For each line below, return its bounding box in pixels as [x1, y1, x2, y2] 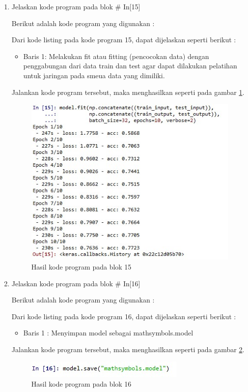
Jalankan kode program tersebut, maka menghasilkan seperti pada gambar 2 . [11, 344, 245, 354]
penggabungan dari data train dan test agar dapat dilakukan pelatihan [23, 60, 237, 71]
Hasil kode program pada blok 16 [31, 379, 132, 389]
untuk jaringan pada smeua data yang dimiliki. [23, 70, 165, 80]
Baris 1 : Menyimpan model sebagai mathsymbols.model [23, 328, 193, 338]
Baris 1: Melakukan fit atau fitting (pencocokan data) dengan [23, 51, 209, 61]
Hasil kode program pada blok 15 [31, 261, 132, 271]
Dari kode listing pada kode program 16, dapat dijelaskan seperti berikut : [11, 311, 236, 321]
